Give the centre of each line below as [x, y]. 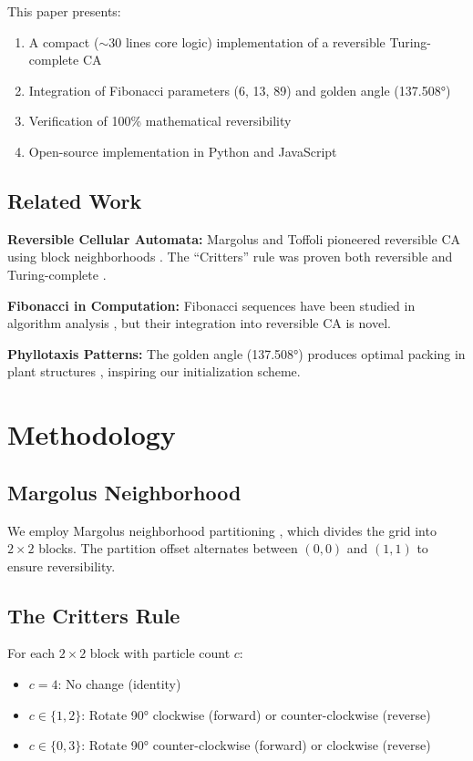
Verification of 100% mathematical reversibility [160, 121]
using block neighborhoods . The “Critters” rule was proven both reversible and [230, 257]
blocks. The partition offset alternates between [168, 548]
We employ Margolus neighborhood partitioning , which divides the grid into [222, 530]
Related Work [75, 200]
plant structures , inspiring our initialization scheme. [154, 371]
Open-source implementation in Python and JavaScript [183, 151]
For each [31, 653]
